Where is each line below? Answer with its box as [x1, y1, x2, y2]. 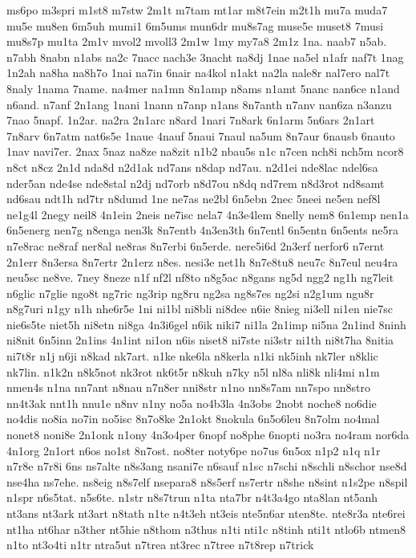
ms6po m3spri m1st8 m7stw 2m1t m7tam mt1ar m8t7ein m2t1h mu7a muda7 [6, 2, 388, 18]
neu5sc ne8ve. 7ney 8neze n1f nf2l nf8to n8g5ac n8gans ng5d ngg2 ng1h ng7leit [6, 269, 394, 286]
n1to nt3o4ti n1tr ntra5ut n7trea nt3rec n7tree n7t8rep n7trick [6, 536, 314, 553]
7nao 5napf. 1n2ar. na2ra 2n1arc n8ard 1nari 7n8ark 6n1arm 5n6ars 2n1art [6, 112, 375, 128]
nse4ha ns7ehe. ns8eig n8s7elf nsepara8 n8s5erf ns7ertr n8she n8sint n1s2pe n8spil [6, 473, 408, 490]
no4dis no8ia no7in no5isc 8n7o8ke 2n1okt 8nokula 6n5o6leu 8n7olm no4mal [6, 410, 380, 427]
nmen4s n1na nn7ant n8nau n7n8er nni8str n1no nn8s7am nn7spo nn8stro [6, 379, 371, 396]
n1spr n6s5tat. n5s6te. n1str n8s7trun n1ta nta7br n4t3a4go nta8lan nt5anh [6, 489, 378, 506]
